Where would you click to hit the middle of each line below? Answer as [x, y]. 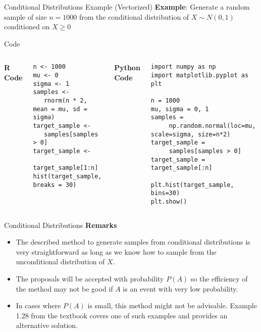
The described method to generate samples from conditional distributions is [133, 242]
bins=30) [165, 193]
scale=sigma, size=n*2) [191, 134]
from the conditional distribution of [134, 16]
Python [127, 67]
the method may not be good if [64, 288]
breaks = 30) [55, 185]
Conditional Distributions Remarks [61, 225]
